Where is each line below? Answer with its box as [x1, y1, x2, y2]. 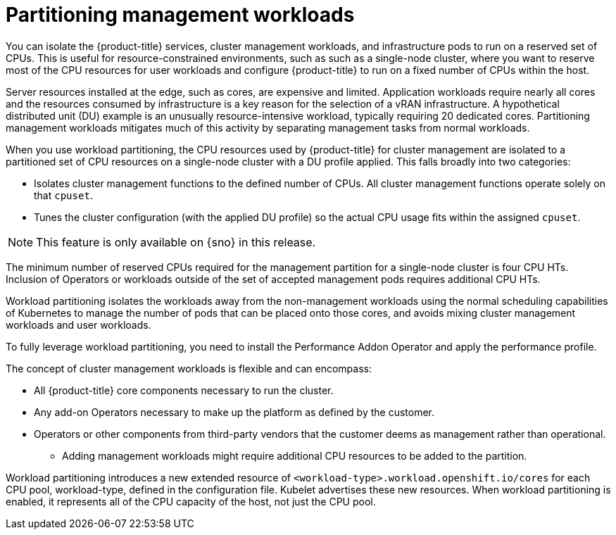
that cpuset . [34, 189, 93, 201]
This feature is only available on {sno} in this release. [36, 234, 316, 249]
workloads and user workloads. [6, 318, 151, 331]
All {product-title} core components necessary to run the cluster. [34, 384, 334, 396]
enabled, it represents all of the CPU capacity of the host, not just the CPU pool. [6, 495, 376, 508]
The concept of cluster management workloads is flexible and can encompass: [6, 362, 372, 374]
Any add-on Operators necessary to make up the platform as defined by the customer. [34, 405, 435, 418]
